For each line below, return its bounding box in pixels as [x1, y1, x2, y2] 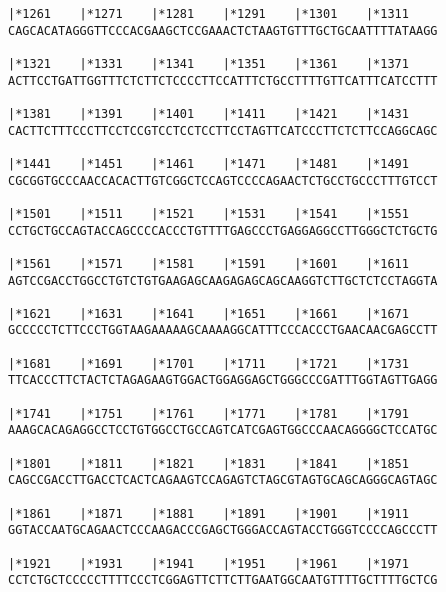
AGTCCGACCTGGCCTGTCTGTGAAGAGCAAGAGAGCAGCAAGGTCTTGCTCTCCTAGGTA [8, 273, 438, 288]
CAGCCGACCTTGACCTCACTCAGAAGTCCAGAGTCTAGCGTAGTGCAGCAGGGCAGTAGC [8, 473, 438, 488]
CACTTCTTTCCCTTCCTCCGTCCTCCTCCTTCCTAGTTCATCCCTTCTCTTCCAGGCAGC [8, 123, 438, 138]
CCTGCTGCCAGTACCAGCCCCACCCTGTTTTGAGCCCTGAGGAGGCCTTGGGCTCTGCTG [8, 223, 438, 238]
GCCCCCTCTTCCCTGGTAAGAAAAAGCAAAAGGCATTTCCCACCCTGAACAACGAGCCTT [8, 323, 438, 338]
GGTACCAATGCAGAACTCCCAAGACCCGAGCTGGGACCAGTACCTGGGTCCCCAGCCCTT [8, 523, 438, 538]
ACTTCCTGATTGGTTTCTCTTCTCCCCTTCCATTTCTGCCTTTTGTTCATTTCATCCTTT [8, 73, 438, 88]
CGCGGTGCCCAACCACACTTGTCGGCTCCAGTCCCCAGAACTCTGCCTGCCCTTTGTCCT [8, 173, 438, 188]
